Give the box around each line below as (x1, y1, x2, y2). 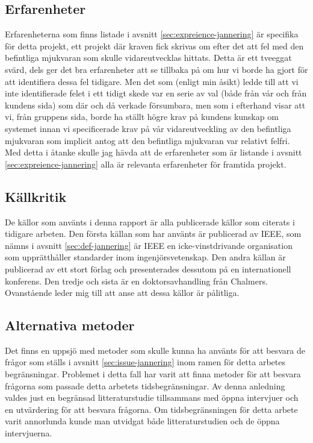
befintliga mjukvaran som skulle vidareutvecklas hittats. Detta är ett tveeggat (5, 51, 292, 64)
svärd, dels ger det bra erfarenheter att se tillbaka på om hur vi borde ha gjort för (5, 63, 308, 75)
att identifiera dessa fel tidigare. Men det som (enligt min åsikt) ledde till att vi (5, 75, 299, 87)
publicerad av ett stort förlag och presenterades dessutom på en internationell (5, 262, 291, 275)
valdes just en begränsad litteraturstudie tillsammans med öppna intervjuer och (5, 391, 299, 404)
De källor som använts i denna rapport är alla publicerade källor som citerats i (5, 215, 295, 228)
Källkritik (5, 187, 67, 206)
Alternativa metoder (5, 316, 135, 335)
